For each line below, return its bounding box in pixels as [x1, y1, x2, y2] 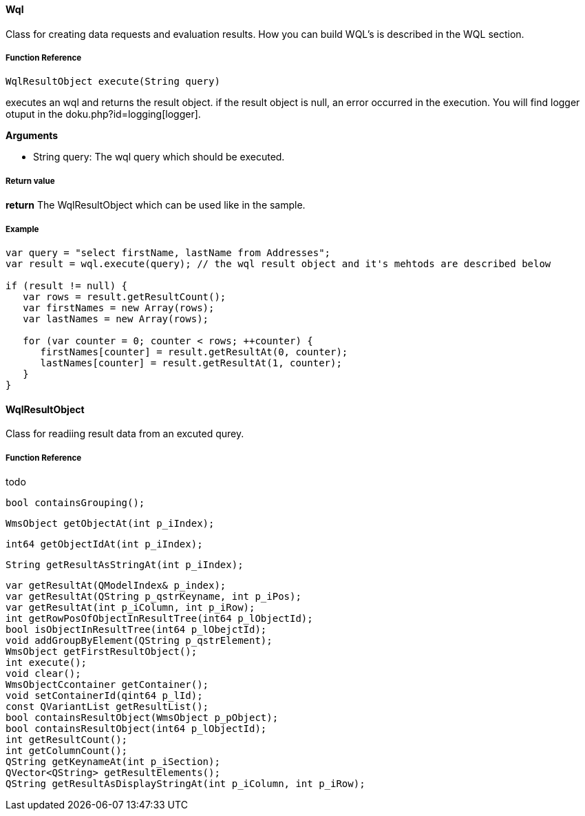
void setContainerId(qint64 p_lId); [6, 689, 203, 701]
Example [6, 224, 39, 234]
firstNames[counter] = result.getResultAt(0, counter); [40, 346, 348, 357]
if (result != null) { [6, 280, 128, 291]
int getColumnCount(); [6, 744, 128, 756]
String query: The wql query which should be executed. [33, 151, 285, 163]
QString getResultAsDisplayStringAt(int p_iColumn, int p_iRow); [6, 777, 365, 789]
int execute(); [6, 656, 87, 668]
